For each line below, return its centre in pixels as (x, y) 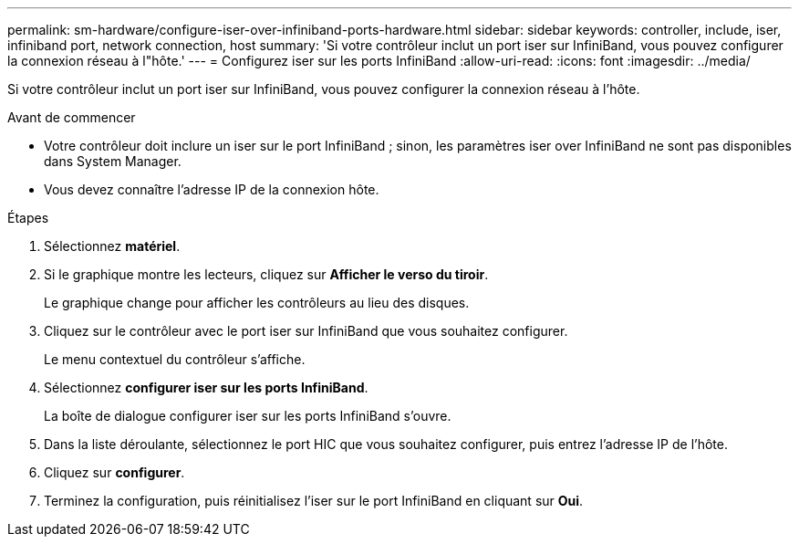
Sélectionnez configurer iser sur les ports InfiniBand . (206, 387)
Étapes (28, 218)
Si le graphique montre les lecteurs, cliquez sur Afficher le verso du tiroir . (266, 274)
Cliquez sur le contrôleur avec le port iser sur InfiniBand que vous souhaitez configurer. (306, 331)
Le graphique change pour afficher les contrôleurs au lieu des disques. (257, 303)
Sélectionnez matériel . (112, 246)
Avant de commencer (72, 117)
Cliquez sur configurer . (114, 472)
